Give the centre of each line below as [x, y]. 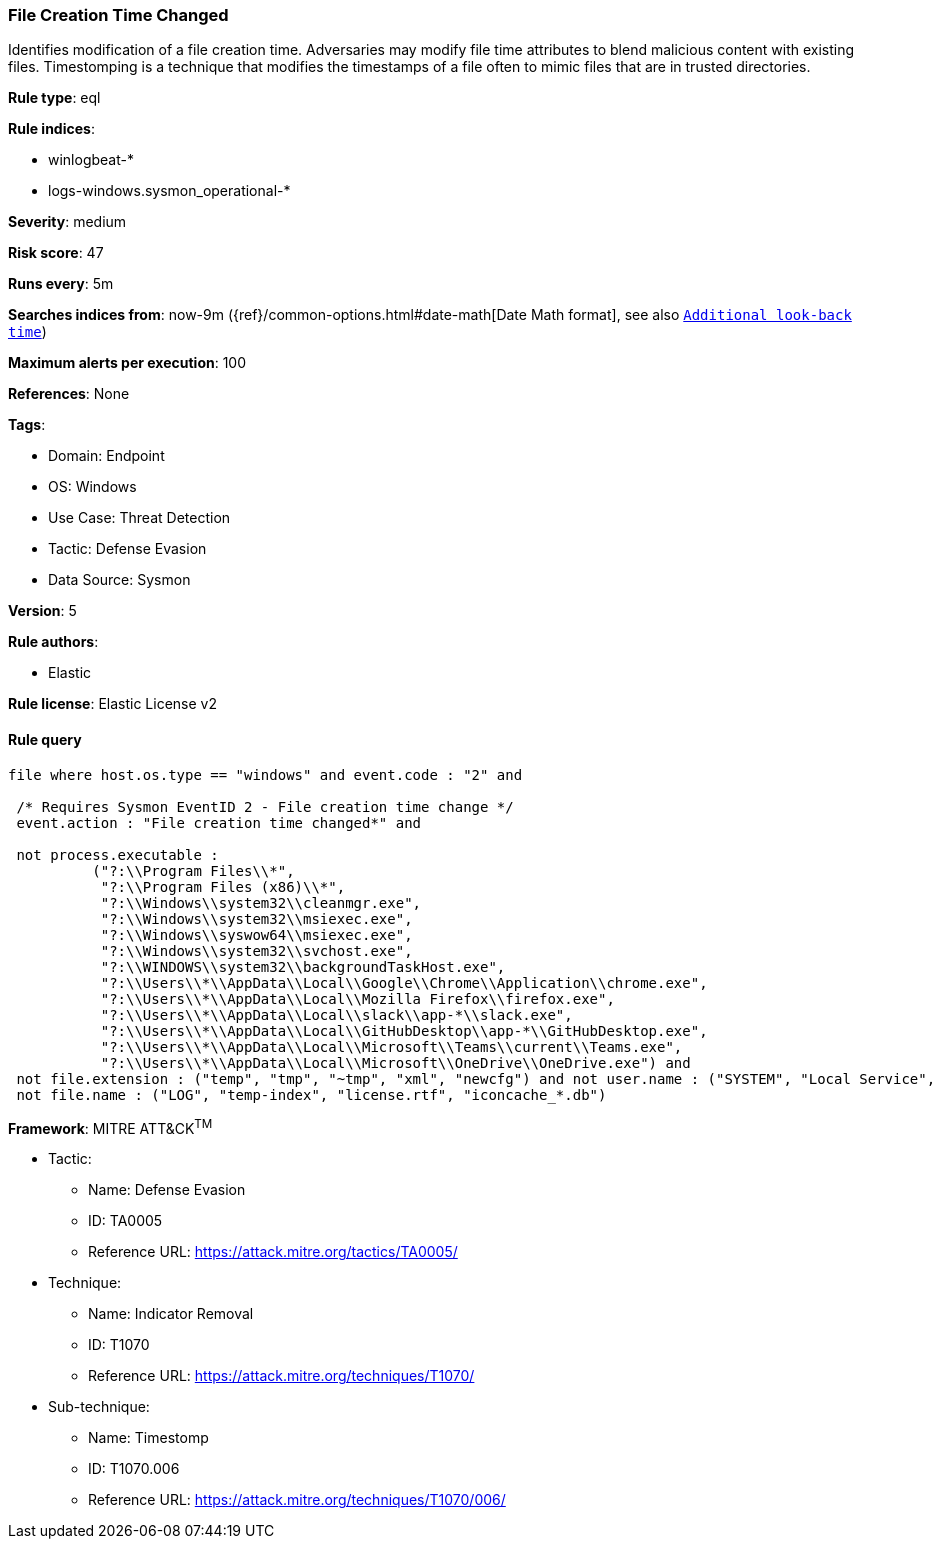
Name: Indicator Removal [171, 1314]
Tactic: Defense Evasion [127, 549]
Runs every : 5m [61, 284]
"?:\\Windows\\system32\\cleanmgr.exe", [261, 902]
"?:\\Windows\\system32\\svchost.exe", [256, 950]
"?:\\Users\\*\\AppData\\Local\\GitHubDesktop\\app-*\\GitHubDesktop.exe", [404, 1030]
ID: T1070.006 [134, 1469]
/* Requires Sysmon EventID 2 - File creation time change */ [265, 806]
